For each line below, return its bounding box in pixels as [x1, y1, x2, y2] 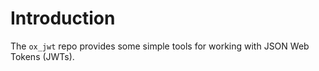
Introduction [10, 7, 116, 30]
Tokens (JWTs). [10, 50, 75, 62]
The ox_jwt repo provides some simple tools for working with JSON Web [10, 40, 310, 52]
